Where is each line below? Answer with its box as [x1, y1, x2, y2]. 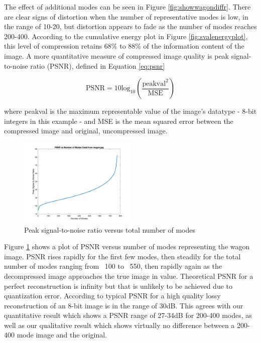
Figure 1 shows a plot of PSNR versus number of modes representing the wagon [4, 241, 250, 252]
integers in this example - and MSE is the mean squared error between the [4, 115, 233, 126]
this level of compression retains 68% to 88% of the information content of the [4, 41, 244, 51]
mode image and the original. [17, 329, 107, 340]
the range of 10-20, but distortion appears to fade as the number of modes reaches [4, 21, 257, 32]
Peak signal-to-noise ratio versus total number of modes [24, 224, 195, 235]
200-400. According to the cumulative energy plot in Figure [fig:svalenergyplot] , [4, 31, 248, 41]
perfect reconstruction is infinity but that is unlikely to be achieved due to [4, 280, 232, 291]
